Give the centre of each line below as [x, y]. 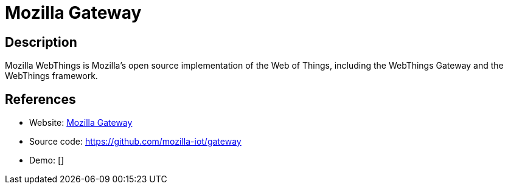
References [40, 99]
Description [41, 42]
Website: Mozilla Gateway [81, 123]
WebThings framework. [51, 76]
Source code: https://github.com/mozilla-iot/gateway [135, 142]
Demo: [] [47, 160]
